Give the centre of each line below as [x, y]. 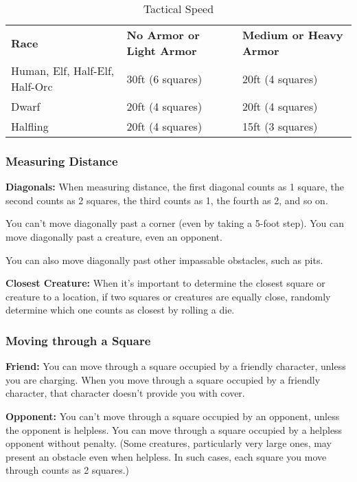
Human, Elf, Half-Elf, [63, 70]
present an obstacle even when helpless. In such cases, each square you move [166, 456]
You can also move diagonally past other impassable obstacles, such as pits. [164, 260]
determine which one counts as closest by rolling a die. [120, 310]
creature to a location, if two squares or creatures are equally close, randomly [168, 296]
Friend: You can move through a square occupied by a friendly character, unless [176, 366]
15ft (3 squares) [280, 126]
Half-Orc [32, 86]
